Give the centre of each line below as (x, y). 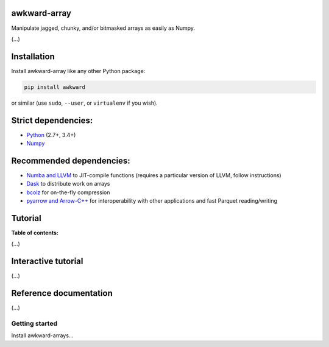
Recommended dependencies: (71, 160)
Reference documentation (62, 293)
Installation (33, 56)
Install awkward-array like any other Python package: (78, 71)
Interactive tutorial (47, 261)
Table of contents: (35, 233)
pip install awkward (55, 87)
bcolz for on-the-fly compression (68, 192)
